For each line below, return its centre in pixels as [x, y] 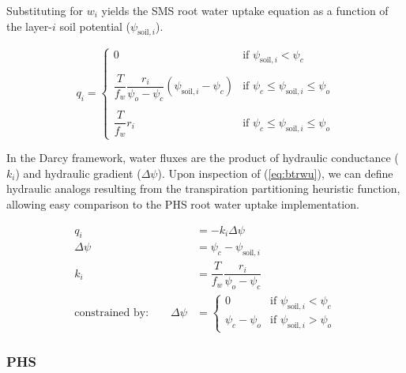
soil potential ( [95, 26]
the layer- [29, 26]
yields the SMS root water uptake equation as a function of [245, 10]
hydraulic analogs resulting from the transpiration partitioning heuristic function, [203, 188]
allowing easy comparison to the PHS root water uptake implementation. [183, 204]
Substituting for [45, 10]
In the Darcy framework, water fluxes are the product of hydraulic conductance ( [203, 158]
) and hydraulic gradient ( [78, 173]
